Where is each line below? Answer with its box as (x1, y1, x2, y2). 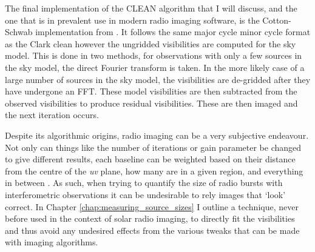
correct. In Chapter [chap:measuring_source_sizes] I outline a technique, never (5, 200, 299, 213)
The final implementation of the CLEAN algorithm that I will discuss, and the (5, 2, 297, 14)
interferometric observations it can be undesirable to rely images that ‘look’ (5, 188, 286, 201)
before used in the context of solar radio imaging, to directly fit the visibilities (5, 212, 295, 225)
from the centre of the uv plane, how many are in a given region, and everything (5, 164, 303, 177)
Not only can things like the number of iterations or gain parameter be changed (5, 141, 302, 153)
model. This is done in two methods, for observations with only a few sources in (5, 49, 302, 62)
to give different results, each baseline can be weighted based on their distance (5, 153, 296, 165)
